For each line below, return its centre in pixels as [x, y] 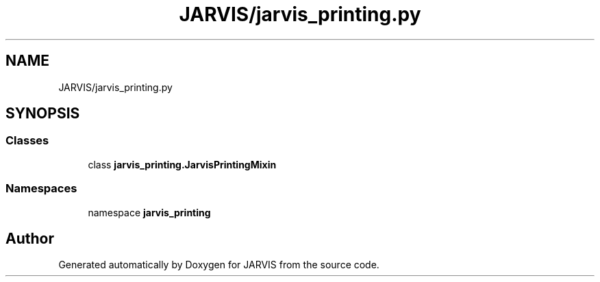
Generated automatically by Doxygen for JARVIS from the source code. [219, 265]
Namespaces [41, 189]
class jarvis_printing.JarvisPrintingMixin [182, 164]
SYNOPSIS [43, 114]
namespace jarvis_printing [149, 212]
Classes [27, 141]
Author [30, 238]
